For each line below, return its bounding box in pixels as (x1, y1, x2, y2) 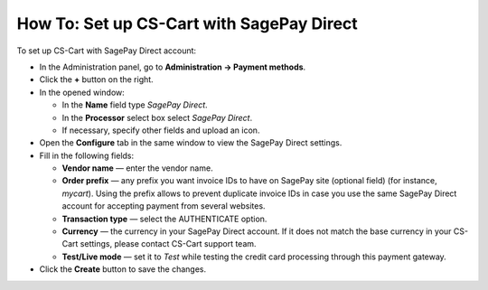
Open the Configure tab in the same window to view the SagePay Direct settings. (39, 137, 343, 148)
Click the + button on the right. (39, 74, 154, 85)
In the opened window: (39, 87, 126, 98)
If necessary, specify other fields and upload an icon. (61, 125, 260, 136)
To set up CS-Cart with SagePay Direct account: (16, 45, 197, 56)
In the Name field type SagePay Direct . (61, 99, 208, 110)
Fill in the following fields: (39, 150, 135, 161)
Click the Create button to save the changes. (39, 264, 207, 275)
